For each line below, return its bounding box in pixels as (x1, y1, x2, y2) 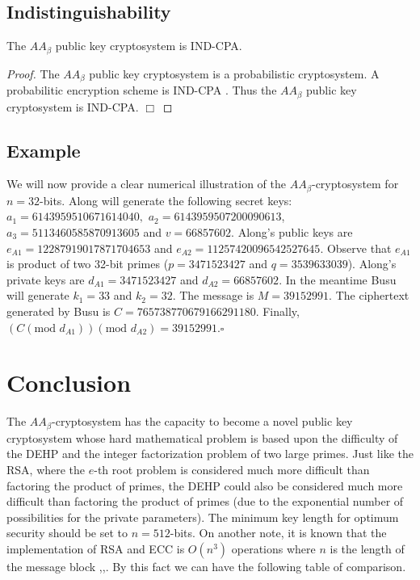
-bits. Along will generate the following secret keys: (40, 191, 292, 208)
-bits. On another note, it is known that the (170, 524, 387, 541)
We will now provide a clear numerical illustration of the (6, 175, 286, 192)
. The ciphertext (329, 287, 409, 304)
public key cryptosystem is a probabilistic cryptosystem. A (89, 65, 380, 82)
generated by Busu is (6, 302, 111, 319)
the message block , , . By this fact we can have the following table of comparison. (6, 557, 406, 574)
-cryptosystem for (311, 175, 399, 192)
